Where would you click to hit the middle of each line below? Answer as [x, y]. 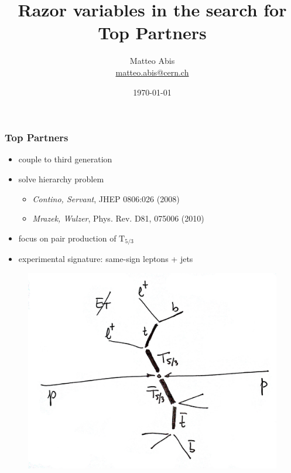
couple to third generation [65, 159]
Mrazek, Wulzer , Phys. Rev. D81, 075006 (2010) [118, 218]
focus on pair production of [67, 238]
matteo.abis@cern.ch [152, 72]
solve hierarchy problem [61, 178]
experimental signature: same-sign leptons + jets [106, 259]
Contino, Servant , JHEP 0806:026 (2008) [106, 198]
